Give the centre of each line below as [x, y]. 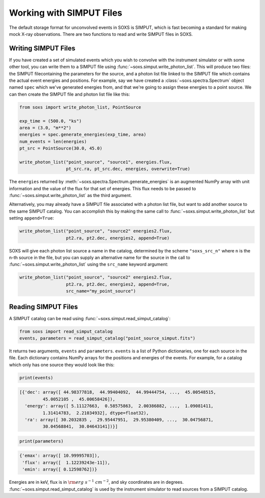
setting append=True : [31, 218]
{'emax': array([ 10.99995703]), [60, 456]
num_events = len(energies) [53, 141]
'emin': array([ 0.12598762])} [60, 470]
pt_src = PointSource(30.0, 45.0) [61, 149]
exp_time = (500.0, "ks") [51, 121]
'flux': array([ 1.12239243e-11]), [66, 462]
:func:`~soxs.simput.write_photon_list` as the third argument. [70, 196]
